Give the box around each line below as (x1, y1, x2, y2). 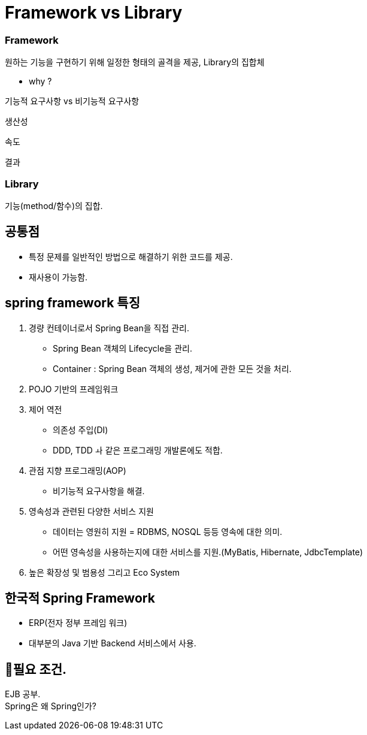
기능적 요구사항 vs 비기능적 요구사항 (5, 96, 139, 107)
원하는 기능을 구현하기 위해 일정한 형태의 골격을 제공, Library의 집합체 (5, 57, 265, 68)
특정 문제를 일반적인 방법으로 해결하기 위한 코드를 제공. (29, 251, 233, 262)
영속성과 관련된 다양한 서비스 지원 (29, 506, 154, 516)
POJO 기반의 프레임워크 (29, 383, 119, 394)
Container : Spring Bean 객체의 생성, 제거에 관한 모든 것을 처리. (53, 363, 292, 374)
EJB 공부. (5, 689, 41, 700)
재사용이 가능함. (29, 271, 88, 282)
